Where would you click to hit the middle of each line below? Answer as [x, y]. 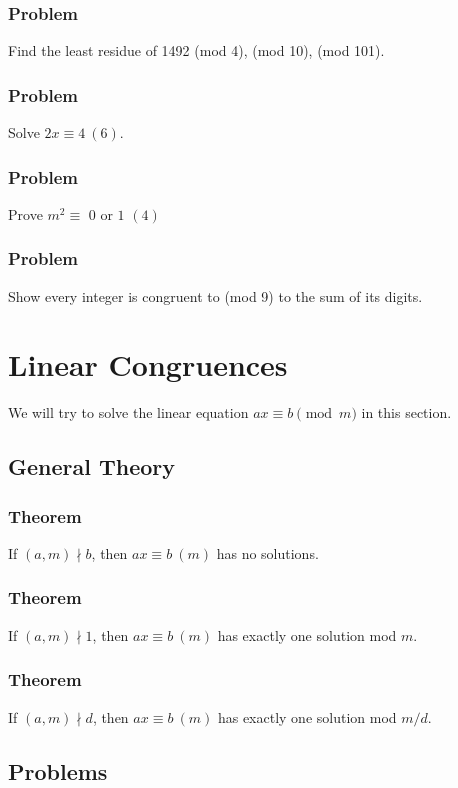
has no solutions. [267, 552]
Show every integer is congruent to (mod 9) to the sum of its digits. [215, 295]
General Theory [92, 466]
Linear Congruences [148, 364]
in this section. [406, 412]
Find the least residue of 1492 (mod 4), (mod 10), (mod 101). [196, 50]
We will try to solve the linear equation [128, 412]
